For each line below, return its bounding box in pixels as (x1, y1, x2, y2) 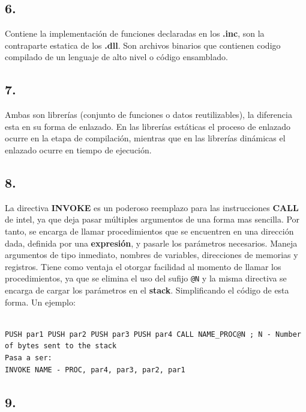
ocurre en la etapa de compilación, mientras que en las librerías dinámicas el (5, 132, 286, 144)
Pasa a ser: (5, 353, 52, 362)
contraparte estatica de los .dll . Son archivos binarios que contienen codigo (5, 38, 281, 51)
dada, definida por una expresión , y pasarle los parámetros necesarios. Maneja (5, 236, 298, 249)
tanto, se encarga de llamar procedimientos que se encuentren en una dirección (5, 224, 294, 237)
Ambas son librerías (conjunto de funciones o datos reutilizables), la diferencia (5, 108, 292, 121)
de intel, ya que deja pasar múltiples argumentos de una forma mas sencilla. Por (5, 213, 300, 226)
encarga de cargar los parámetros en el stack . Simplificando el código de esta (5, 283, 289, 296)
